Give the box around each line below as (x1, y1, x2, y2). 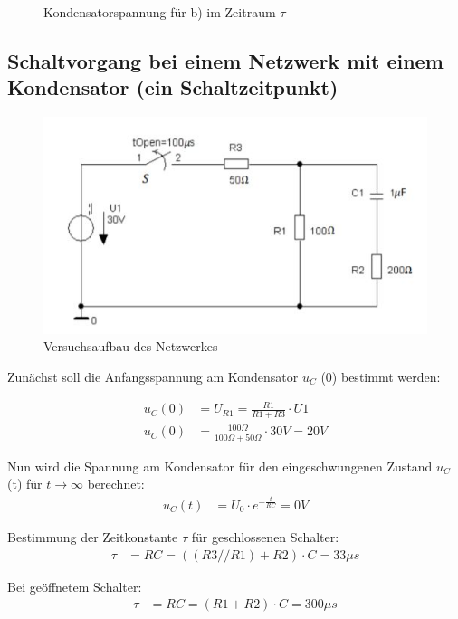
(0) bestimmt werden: (320, 367, 441, 386)
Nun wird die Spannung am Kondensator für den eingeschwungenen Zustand (7, 456, 433, 475)
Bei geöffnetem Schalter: (7, 576, 142, 595)
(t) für (7, 474, 43, 493)
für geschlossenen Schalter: (191, 527, 339, 546)
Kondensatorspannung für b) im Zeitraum (43, 3, 276, 21)
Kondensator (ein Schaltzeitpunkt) (7, 73, 339, 101)
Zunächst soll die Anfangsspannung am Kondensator (7, 367, 299, 386)
